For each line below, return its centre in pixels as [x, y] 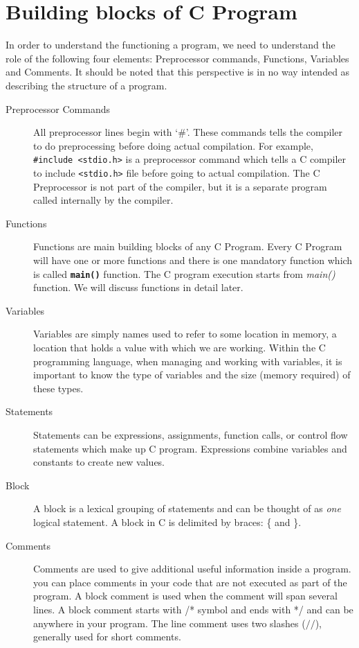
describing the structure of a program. [86, 85]
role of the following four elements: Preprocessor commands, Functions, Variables [177, 58]
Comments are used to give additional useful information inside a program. [192, 569]
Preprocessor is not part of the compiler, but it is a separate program [180, 186]
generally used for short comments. [107, 637]
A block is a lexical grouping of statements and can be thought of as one [187, 508]
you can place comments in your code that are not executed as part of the [190, 582]
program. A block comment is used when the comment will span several [185, 596]
